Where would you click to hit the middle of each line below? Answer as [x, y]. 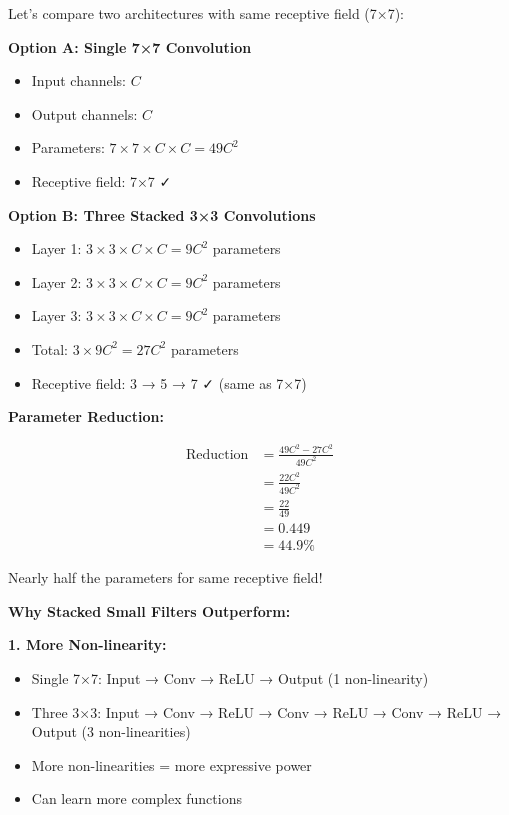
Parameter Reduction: [86, 416]
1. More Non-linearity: [87, 644]
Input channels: [79, 80]
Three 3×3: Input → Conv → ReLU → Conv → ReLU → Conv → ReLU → [266, 711]
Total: [49, 348]
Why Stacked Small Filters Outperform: [149, 610]
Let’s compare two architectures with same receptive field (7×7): [206, 13]
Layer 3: [56, 315]
